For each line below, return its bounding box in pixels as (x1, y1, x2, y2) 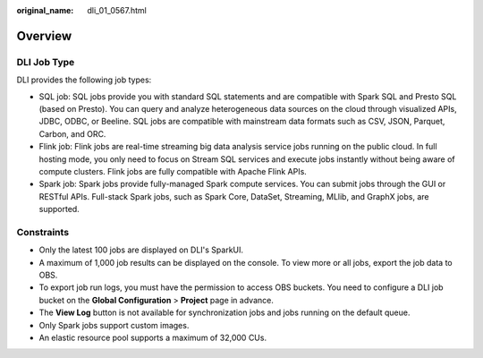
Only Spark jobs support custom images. (38, 320, 190, 330)
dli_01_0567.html (87, 5, 147, 15)
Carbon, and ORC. (38, 128, 106, 139)
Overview (16, 28, 72, 44)
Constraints (16, 226, 70, 238)
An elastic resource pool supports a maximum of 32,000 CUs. (38, 332, 267, 343)
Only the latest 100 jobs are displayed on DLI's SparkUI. (38, 244, 244, 255)
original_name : (16, 5, 74, 15)
